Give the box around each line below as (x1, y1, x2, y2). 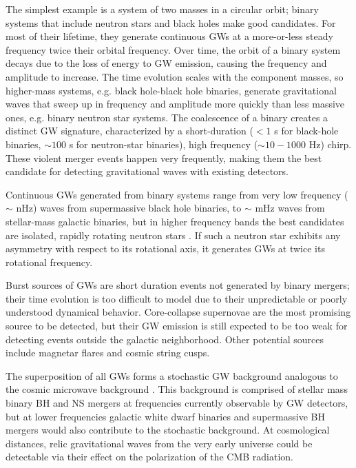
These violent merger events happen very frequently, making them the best (6, 150, 322, 165)
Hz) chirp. (308, 136, 352, 151)
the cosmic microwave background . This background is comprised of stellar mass (6, 382, 348, 396)
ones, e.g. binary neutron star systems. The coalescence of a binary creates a (6, 110, 328, 124)
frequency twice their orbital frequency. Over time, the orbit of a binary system (6, 42, 341, 57)
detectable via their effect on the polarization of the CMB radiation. (6, 449, 293, 464)
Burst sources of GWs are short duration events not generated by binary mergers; (6, 278, 350, 292)
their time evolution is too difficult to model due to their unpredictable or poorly (6, 291, 348, 305)
